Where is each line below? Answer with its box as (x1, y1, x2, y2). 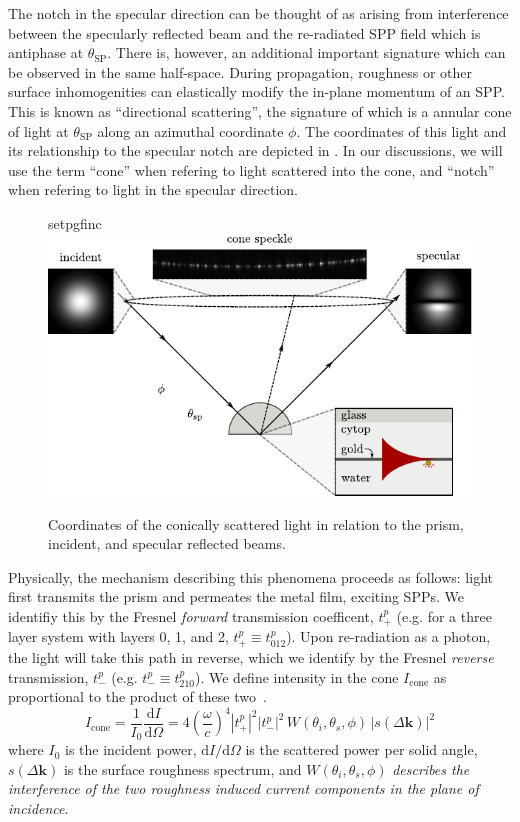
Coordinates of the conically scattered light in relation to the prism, (48, 513, 464, 534)
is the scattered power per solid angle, (245, 739, 478, 760)
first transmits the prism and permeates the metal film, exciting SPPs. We (8, 586, 464, 607)
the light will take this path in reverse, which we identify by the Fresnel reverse (8, 646, 494, 667)
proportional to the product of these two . (8, 686, 267, 707)
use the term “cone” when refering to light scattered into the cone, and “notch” (8, 159, 495, 180)
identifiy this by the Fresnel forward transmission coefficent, (8, 606, 374, 626)
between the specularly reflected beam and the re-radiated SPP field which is (8, 22, 481, 43)
